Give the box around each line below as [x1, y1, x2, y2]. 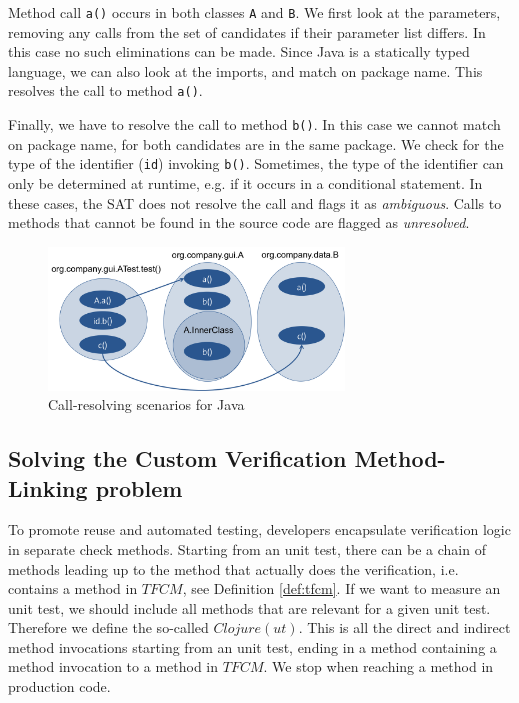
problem [95, 472, 183, 503]
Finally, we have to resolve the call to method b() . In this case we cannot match [8, 114, 501, 135]
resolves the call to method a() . [8, 80, 203, 101]
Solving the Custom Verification [8, 443, 347, 474]
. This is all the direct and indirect [298, 617, 511, 638]
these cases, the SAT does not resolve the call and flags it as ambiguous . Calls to [8, 192, 502, 213]
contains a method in [8, 578, 138, 599]
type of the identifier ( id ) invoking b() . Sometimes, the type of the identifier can [8, 153, 504, 174]
